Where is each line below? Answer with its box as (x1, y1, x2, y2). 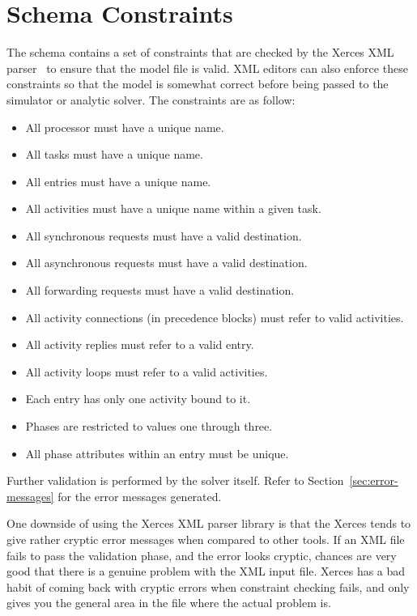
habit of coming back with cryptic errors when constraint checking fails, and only (6, 578, 410, 595)
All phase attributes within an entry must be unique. (25, 444, 289, 461)
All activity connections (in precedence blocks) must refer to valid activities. (25, 308, 404, 325)
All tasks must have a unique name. (25, 146, 203, 163)
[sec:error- (349, 472, 398, 489)
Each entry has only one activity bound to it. (25, 390, 251, 407)
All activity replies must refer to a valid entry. (25, 336, 254, 353)
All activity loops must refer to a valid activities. (25, 363, 268, 380)
